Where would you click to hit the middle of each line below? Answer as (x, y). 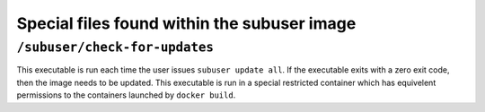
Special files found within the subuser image (186, 23)
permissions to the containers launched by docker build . (126, 95)
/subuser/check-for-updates (115, 47)
